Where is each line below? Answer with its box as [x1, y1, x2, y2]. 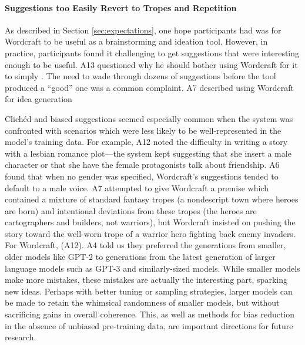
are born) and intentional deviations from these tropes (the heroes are [5, 204, 257, 217]
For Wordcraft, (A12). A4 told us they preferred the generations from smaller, [5, 239, 286, 251]
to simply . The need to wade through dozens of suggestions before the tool [5, 70, 276, 82]
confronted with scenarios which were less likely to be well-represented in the [5, 124, 281, 136]
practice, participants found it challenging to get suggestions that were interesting [5, 46, 300, 59]
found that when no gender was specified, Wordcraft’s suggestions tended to [5, 170, 279, 182]
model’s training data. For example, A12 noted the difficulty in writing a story [5, 136, 288, 148]
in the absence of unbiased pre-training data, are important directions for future [5, 319, 293, 332]
